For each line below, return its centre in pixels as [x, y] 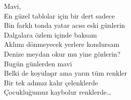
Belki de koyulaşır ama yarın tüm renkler [66, 73]
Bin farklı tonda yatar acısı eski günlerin [65, 25]
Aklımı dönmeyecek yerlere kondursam [62, 44]
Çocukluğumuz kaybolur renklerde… [58, 92]
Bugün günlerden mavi [38, 63]
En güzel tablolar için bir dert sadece [59, 15]
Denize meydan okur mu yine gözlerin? [62, 53]
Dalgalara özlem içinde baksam [51, 34]
